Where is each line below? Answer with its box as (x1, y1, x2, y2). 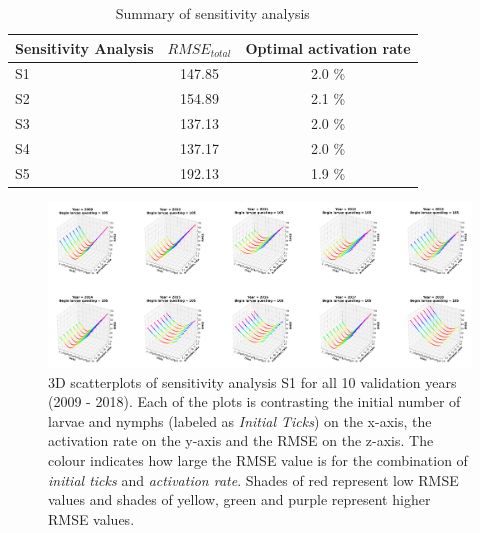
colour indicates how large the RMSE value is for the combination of (48, 450, 468, 471)
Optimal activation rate (245, 37, 411, 58)
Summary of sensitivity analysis (115, 3, 310, 23)
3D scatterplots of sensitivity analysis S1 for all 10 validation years (48, 371, 457, 392)
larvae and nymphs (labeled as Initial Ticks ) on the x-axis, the (48, 410, 432, 431)
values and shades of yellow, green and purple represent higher (48, 489, 431, 510)
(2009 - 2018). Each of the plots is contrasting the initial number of (48, 391, 461, 412)
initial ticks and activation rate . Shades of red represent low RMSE (48, 469, 459, 490)
